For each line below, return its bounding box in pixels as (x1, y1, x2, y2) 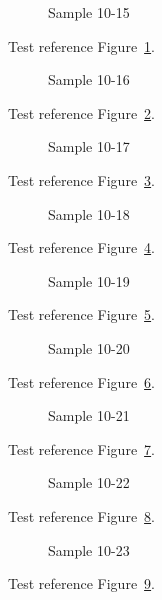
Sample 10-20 (48, 337, 130, 358)
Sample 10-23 (48, 539, 130, 560)
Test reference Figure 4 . (8, 237, 155, 258)
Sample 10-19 (48, 270, 130, 291)
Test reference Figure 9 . (8, 573, 155, 594)
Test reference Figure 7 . (8, 438, 155, 459)
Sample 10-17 (48, 136, 130, 157)
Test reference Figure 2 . (8, 102, 155, 123)
